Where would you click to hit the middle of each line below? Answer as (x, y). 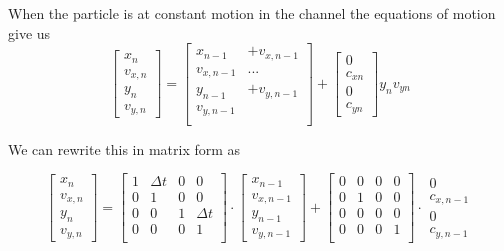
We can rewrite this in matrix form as (124, 148)
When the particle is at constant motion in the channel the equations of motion (252, 13)
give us (29, 32)
